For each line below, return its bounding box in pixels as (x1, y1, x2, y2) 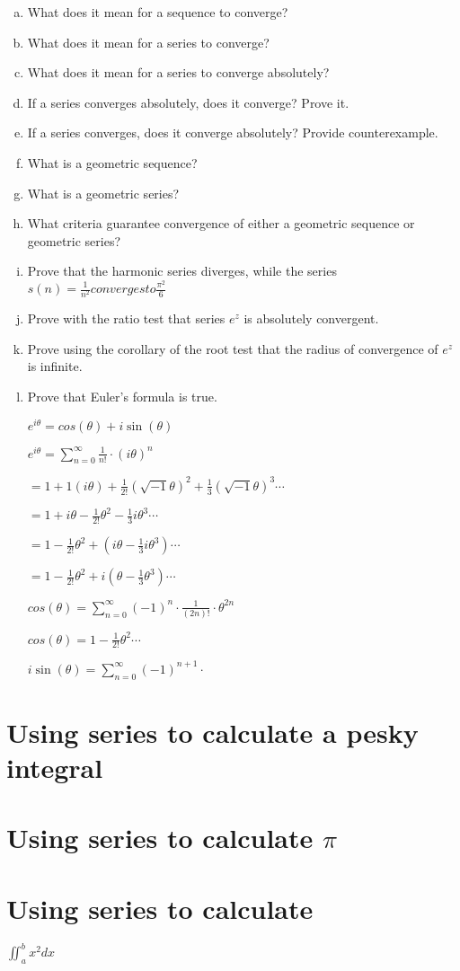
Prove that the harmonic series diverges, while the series (27, 261, 337, 280)
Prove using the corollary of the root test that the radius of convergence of (27, 339, 438, 358)
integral (6, 749, 103, 786)
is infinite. (27, 357, 83, 375)
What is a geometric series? (27, 183, 180, 202)
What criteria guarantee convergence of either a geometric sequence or (27, 214, 415, 233)
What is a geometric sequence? (27, 153, 198, 172)
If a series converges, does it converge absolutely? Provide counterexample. (27, 123, 438, 142)
